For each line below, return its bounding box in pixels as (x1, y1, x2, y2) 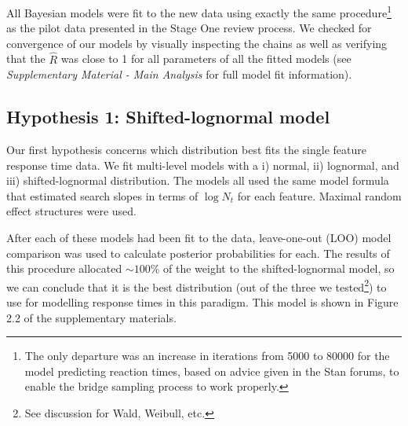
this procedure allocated (6, 260, 122, 277)
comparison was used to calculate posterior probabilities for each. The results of (6, 244, 390, 261)
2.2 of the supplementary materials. (6, 309, 177, 325)
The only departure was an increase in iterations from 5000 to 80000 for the (24, 347, 390, 364)
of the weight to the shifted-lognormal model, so (163, 260, 395, 277)
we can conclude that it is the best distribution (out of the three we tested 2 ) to (6, 276, 387, 295)
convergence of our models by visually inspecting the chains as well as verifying (6, 35, 388, 51)
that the (6, 50, 46, 67)
